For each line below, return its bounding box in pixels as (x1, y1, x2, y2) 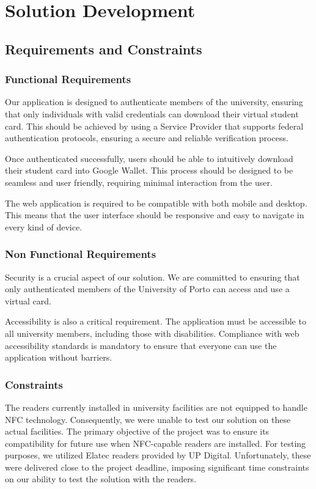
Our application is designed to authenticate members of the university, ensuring (5, 95, 303, 108)
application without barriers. (5, 351, 112, 364)
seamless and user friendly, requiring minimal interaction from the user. (5, 175, 273, 188)
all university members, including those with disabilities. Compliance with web (5, 326, 299, 339)
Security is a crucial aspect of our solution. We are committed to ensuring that (5, 270, 300, 283)
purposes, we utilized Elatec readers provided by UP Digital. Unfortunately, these (5, 449, 311, 461)
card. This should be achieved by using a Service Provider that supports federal (5, 119, 304, 132)
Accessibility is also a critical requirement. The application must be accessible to (5, 315, 306, 328)
